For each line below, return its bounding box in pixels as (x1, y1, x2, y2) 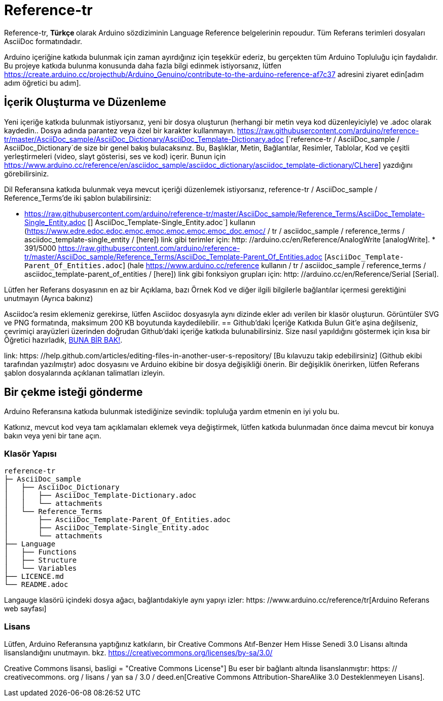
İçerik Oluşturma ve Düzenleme (4, 96, 166, 109)
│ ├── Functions (4, 548, 77, 557)
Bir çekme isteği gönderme (4, 386, 143, 399)
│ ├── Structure (4, 556, 77, 565)
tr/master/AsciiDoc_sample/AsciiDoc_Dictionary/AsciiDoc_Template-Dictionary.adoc (4, 134, 284, 143)
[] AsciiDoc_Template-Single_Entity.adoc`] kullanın (88, 217, 255, 227)
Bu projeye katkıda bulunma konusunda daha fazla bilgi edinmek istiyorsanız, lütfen (4, 61, 282, 70)
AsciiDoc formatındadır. (4, 36, 83, 46)
